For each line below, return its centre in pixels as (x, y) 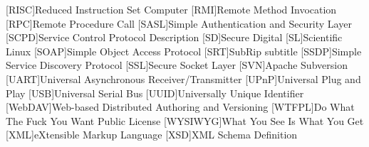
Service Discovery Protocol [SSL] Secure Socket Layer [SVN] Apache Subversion (177, 65)
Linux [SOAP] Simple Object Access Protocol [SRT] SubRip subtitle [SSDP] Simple (184, 51)
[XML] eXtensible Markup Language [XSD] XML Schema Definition (152, 135)
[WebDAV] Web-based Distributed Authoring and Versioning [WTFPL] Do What (180, 107)
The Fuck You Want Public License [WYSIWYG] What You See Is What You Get (185, 120)
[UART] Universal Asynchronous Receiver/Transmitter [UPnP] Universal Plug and (183, 78)
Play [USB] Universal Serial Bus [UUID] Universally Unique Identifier (155, 93)
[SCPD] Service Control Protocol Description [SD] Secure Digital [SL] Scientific (174, 37)
